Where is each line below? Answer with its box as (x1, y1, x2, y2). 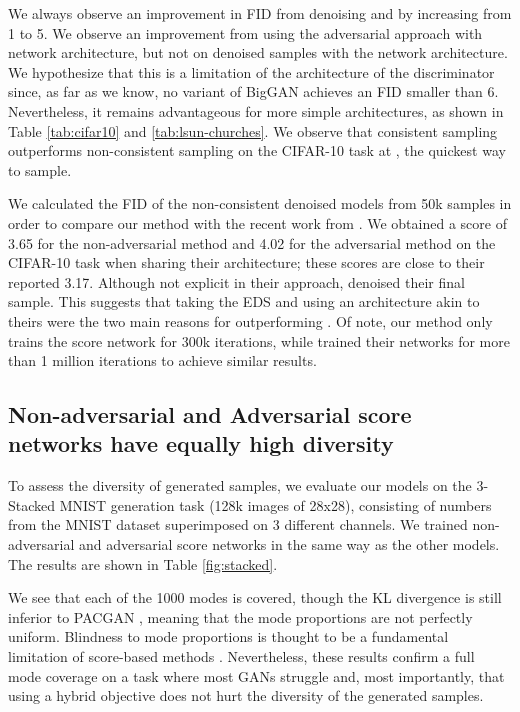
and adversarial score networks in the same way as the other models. (78, 534, 500, 555)
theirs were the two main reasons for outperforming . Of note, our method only (8, 310, 493, 331)
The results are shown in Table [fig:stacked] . (8, 553, 278, 574)
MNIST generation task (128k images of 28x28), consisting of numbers (59, 494, 492, 515)
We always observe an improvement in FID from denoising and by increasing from (8, 3, 512, 23)
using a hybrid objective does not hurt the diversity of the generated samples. (8, 685, 484, 706)
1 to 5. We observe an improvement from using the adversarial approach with (8, 22, 483, 43)
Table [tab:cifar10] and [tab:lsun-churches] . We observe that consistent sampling (8, 120, 498, 141)
